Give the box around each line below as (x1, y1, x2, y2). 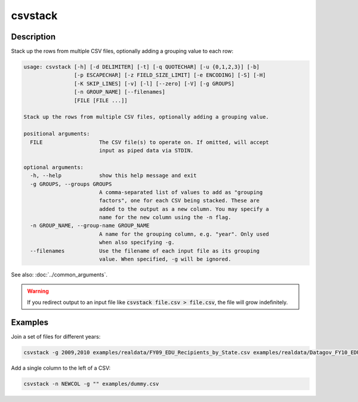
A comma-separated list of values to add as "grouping (98, 189, 263, 195)
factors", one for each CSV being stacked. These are (98, 197, 260, 204)
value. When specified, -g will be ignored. (98, 256, 232, 263)
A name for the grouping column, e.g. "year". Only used (98, 231, 270, 237)
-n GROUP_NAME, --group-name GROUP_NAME (30, 222, 150, 229)
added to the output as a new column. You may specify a (98, 205, 270, 212)
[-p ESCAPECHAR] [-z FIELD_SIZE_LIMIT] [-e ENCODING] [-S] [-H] (73, 72, 266, 79)
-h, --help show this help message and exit (30, 172, 197, 179)
